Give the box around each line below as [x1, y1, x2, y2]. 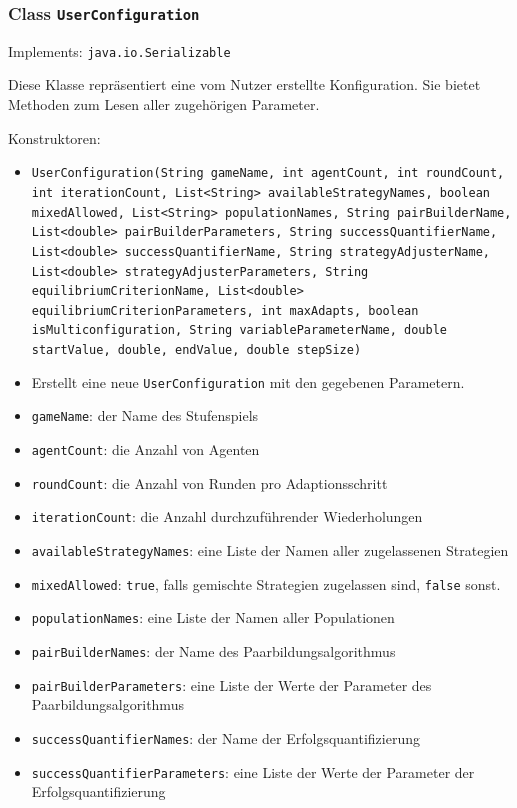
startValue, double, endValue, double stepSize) [31, 343, 362, 358]
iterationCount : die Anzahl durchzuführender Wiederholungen [31, 506, 423, 527]
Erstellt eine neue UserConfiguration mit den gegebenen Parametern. [31, 371, 465, 392]
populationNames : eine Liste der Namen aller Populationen [31, 607, 395, 628]
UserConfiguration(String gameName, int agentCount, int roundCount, [31, 166, 505, 181]
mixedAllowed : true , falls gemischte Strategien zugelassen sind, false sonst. [31, 573, 501, 594]
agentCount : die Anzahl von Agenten [31, 439, 260, 460]
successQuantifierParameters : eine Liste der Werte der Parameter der [31, 761, 475, 782]
